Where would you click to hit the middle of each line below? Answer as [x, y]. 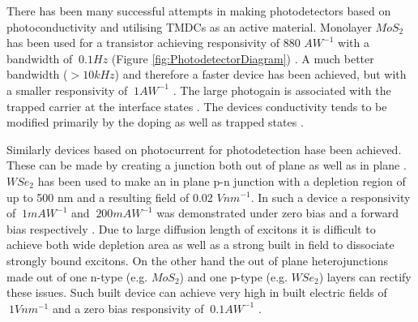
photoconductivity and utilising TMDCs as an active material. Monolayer [189, 26]
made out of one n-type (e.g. [77, 276]
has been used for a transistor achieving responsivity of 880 [154, 43]
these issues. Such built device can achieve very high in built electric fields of [197, 292]
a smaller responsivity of [67, 90]
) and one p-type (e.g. [233, 276]
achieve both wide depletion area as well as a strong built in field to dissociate [200, 245]
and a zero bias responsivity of [128, 308]
